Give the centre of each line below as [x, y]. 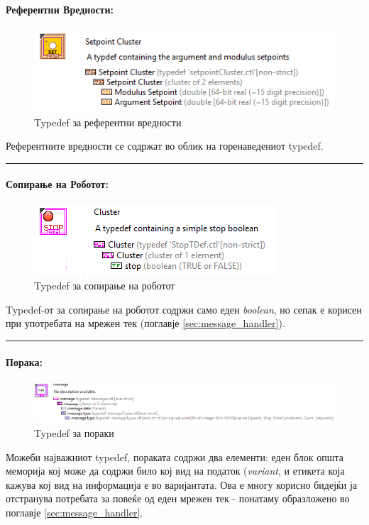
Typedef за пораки [74, 432]
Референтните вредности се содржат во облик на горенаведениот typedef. [165, 146]
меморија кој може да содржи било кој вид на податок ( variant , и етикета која [175, 471]
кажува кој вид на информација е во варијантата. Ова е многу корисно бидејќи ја [182, 484]
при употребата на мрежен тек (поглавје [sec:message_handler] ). [145, 323]
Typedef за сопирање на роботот [105, 286]
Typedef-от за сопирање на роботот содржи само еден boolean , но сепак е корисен [184, 309]
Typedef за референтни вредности [108, 122]
